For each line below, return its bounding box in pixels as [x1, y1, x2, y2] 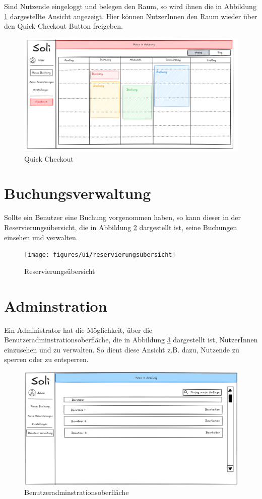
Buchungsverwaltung [4, 183, 151, 203]
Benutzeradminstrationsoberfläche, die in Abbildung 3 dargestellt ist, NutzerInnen [4, 334, 258, 345]
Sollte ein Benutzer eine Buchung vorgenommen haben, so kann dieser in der [4, 212, 241, 223]
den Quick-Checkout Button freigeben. [4, 21, 123, 31]
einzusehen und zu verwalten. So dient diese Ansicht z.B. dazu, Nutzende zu [4, 344, 239, 354]
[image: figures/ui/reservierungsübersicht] [24, 251, 176, 259]
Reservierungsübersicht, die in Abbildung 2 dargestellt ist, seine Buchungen [4, 222, 237, 232]
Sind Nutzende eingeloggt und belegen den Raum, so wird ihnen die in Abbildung [4, 1, 256, 11]
